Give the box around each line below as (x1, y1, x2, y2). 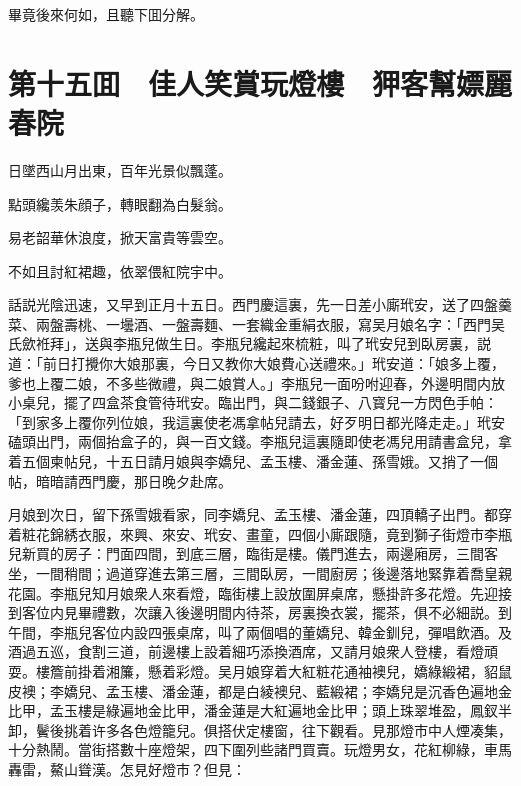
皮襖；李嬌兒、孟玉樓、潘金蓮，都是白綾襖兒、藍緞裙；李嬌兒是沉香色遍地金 (8, 680, 512, 701)
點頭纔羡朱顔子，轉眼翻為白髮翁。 (8, 193, 232, 214)
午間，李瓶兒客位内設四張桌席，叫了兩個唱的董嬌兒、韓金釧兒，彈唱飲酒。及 (8, 621, 512, 642)
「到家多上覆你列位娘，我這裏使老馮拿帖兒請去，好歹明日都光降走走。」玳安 (8, 411, 505, 432)
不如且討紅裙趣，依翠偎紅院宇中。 (8, 260, 232, 281)
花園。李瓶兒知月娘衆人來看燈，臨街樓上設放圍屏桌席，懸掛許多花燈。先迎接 (8, 582, 512, 603)
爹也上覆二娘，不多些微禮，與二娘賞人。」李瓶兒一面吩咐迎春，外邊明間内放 (8, 372, 505, 393)
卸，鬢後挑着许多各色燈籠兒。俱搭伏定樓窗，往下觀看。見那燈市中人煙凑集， (8, 719, 512, 740)
